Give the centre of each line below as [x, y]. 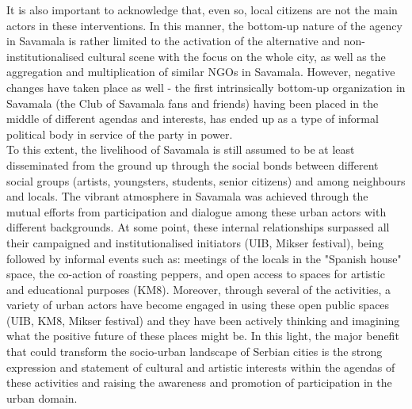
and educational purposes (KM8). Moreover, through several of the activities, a [199, 289]
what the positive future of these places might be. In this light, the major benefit [203, 336]
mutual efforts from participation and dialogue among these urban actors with [196, 211]
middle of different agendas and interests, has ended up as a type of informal [193, 118]
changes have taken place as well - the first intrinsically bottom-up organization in [206, 87]
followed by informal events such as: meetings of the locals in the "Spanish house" [204, 258]
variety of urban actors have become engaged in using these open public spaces [198, 305]
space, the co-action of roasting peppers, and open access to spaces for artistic [196, 274]
